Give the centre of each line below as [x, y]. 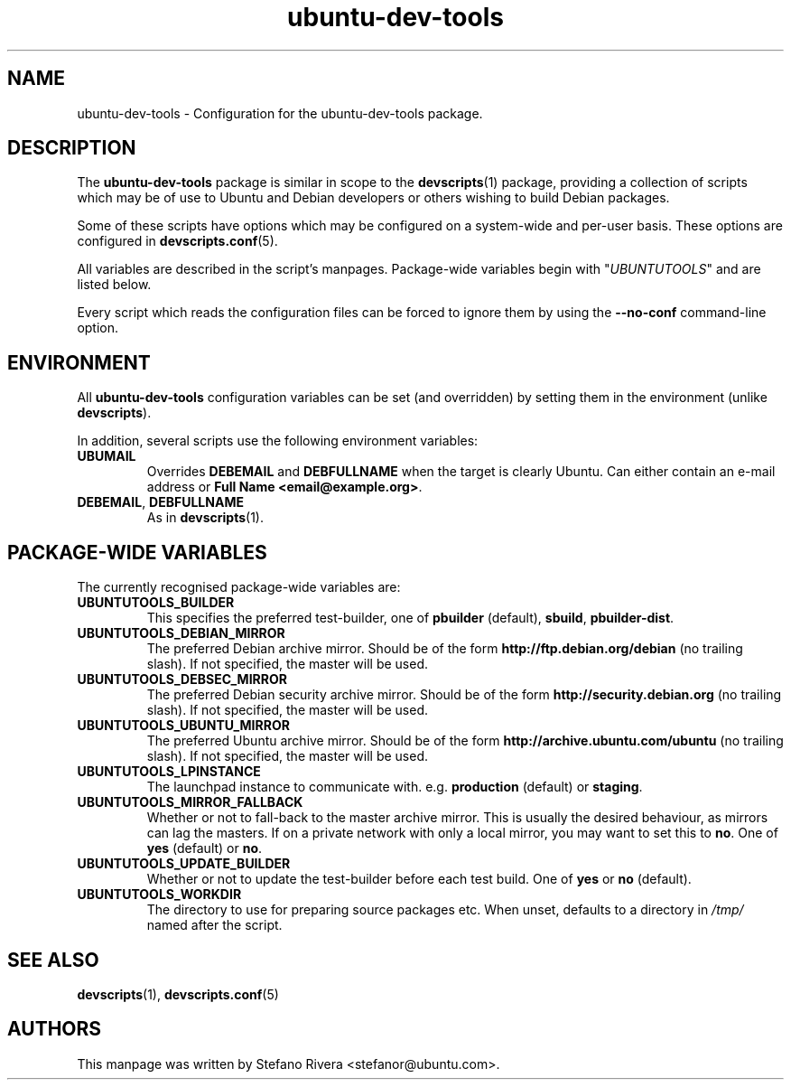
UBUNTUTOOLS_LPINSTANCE [169, 772]
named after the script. [214, 925]
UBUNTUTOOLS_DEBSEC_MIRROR [182, 679]
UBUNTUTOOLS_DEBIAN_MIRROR [181, 633]
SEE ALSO [53, 960]
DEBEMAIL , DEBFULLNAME [160, 502]
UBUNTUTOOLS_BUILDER [156, 603]
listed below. [114, 285]
